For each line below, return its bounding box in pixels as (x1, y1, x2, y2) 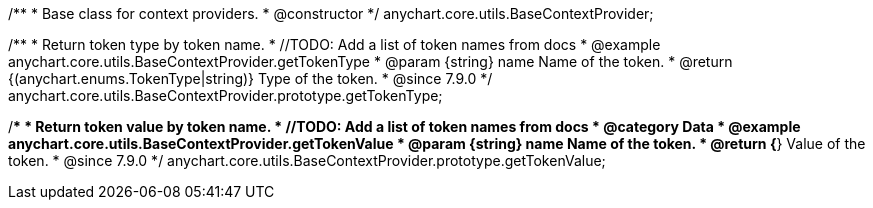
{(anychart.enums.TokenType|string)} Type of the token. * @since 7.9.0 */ (8, 70, 493, 87)
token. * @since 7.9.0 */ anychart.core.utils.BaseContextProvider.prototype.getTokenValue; (8, 152, 606, 169)
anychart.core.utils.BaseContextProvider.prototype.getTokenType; (8, 87, 443, 104)
